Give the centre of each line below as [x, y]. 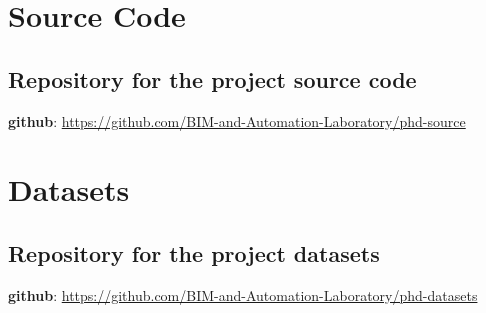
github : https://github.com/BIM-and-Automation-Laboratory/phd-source [237, 120]
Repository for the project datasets [194, 252]
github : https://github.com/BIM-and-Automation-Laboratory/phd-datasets [243, 294]
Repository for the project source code [212, 78]
